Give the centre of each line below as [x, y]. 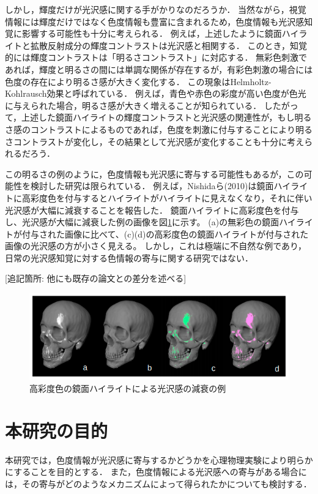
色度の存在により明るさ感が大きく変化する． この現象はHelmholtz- [138, 81]
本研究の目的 [57, 430]
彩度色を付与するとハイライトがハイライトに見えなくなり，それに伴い [171, 197]
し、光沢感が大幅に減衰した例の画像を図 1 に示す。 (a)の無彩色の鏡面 [142, 222]
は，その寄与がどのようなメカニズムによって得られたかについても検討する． [158, 483]
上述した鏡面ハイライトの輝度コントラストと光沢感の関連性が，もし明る [167, 117]
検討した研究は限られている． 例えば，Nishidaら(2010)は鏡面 [152, 186]
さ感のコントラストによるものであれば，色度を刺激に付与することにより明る [159, 129]
